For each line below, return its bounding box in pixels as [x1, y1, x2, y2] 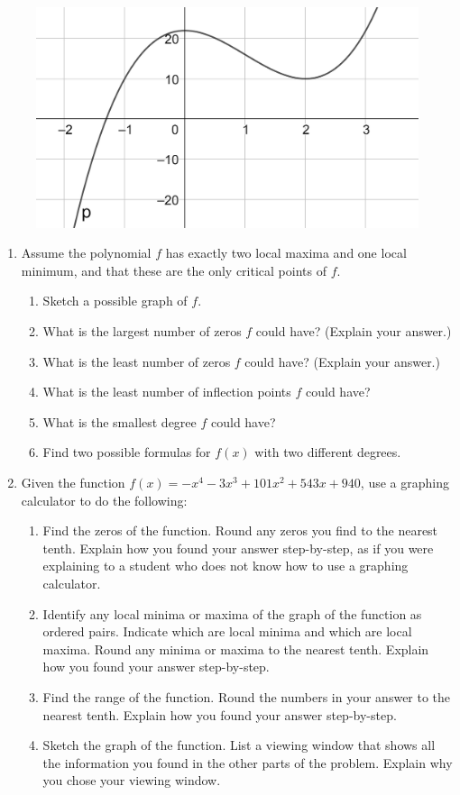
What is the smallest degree [42, 412, 197, 431]
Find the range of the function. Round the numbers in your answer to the [42, 687, 451, 706]
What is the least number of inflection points [42, 382, 291, 401]
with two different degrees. [254, 443, 401, 461]
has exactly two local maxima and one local [165, 243, 407, 262]
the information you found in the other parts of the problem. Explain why [42, 753, 453, 772]
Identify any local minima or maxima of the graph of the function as [42, 604, 422, 623]
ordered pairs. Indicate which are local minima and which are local [42, 622, 412, 641]
